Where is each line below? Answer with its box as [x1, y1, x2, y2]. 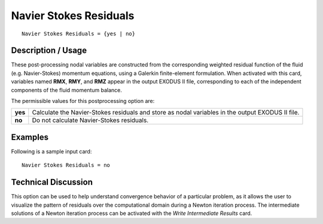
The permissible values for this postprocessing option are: [11, 98, 155, 105]
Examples [11, 132, 49, 142]
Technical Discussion [11, 177, 93, 187]
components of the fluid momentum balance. [11, 86, 123, 93]
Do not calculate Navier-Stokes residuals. [32, 116, 149, 125]
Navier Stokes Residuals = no [22, 162, 111, 169]
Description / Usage [11, 46, 87, 56]
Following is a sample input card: [11, 147, 92, 155]
